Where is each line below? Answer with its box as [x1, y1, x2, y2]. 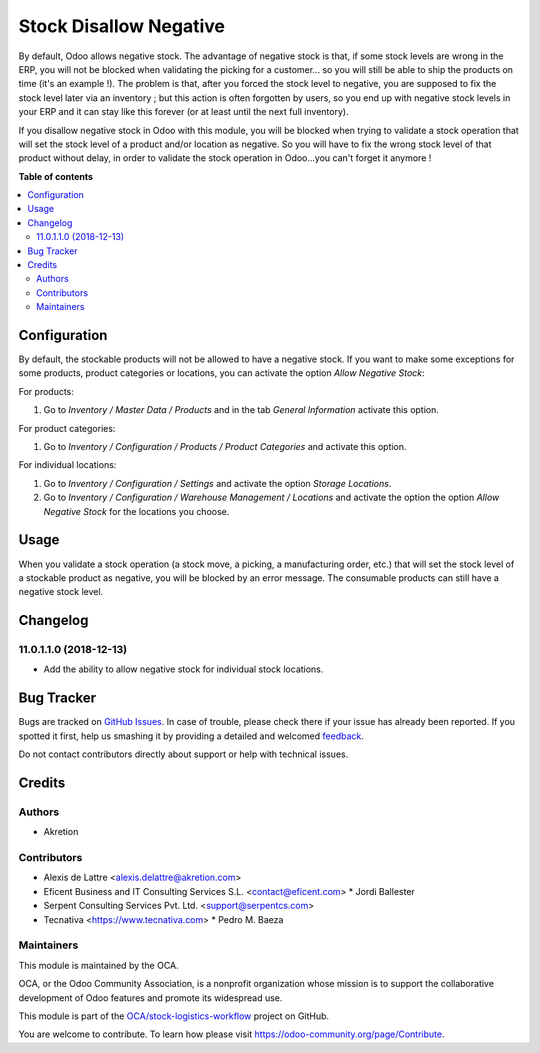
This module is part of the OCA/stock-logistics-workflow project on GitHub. [18, 1010, 330, 1022]
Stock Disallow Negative [18, 15, 225, 37]
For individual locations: [18, 459, 117, 471]
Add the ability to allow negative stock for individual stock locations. [43, 663, 324, 675]
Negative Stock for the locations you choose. [43, 505, 230, 517]
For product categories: [18, 422, 116, 434]
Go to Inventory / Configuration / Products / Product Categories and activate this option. [43, 441, 407, 453]
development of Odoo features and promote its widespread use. [18, 991, 283, 1004]
